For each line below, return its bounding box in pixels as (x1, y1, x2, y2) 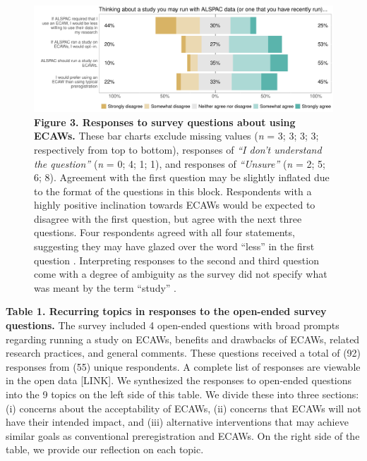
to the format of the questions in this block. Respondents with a (34, 183, 312, 198)
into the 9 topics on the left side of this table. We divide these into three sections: (6, 387, 359, 401)
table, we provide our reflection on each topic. (6, 442, 204, 457)
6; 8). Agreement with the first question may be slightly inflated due (34, 170, 330, 185)
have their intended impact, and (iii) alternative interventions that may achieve (6, 414, 349, 429)
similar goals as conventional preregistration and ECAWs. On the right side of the (6, 428, 360, 443)
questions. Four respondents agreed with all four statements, (34, 225, 295, 240)
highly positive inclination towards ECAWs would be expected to (34, 197, 315, 212)
